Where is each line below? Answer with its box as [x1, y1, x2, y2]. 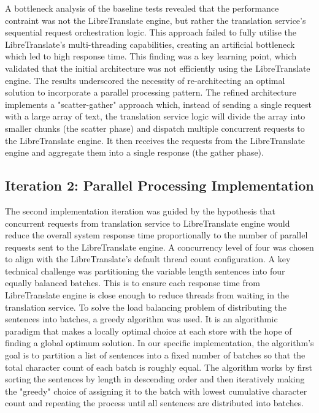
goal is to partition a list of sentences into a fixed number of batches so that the [5, 349, 306, 362]
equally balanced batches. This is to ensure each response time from [5, 276, 260, 289]
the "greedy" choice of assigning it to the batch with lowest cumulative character [5, 384, 307, 397]
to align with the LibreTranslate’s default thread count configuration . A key [5, 252, 291, 265]
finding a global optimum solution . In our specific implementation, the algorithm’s [5, 336, 314, 349]
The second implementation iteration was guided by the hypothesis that [5, 204, 275, 217]
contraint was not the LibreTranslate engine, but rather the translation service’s [5, 13, 306, 26]
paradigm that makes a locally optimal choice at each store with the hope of [5, 324, 292, 337]
